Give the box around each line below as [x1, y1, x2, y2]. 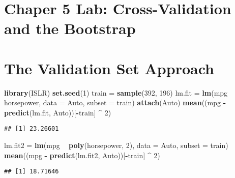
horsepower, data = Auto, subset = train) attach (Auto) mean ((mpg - [4, 97, 226, 108]
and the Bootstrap [4, 18, 136, 39]
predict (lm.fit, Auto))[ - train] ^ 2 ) [4, 107, 111, 117]
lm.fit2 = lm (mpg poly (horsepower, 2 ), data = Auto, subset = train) [4, 140, 228, 151]
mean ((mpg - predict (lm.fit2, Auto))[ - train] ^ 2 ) [4, 150, 160, 160]
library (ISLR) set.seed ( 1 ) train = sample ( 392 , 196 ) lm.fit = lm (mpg [4, 87, 228, 98]
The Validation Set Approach [4, 57, 214, 78]
